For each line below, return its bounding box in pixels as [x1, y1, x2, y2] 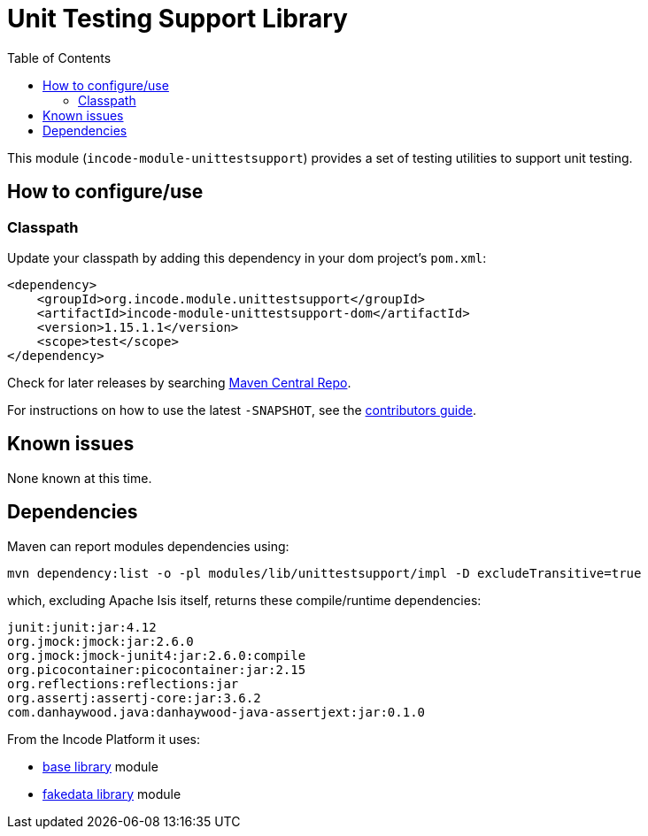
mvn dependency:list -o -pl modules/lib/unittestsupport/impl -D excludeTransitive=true [7, 565, 642, 580]
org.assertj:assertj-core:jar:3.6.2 [7, 690, 261, 705]
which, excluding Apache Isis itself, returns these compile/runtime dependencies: [7, 592, 482, 608]
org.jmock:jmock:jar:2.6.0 [7, 633, 194, 648]
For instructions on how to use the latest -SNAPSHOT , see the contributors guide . [7, 402, 476, 418]
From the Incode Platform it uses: [7, 731, 200, 747]
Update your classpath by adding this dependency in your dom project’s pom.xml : [7, 249, 487, 265]
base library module [42, 758, 158, 774]
